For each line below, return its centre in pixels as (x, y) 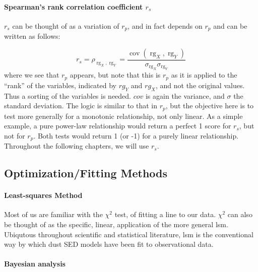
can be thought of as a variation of (66, 25)
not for (15, 135)
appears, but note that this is (115, 75)
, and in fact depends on (165, 25)
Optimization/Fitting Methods (86, 173)
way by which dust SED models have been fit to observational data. (109, 244)
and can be (230, 25)
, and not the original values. (200, 85)
